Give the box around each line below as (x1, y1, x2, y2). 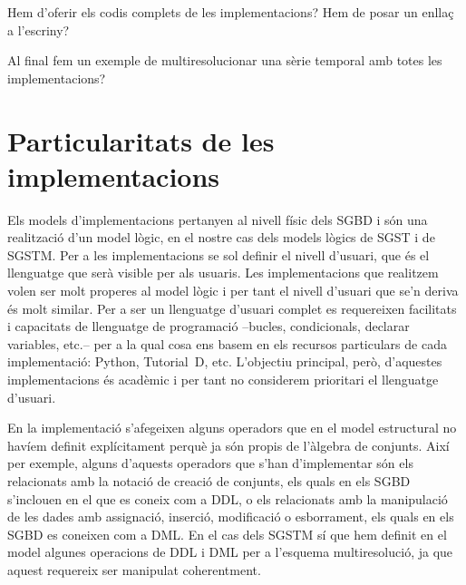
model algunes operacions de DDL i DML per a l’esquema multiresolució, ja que (7, 542, 453, 561)
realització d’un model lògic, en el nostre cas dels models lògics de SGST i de (7, 228, 435, 247)
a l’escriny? (7, 20, 70, 39)
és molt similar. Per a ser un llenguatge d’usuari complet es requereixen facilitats (7, 298, 457, 317)
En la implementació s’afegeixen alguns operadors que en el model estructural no (7, 418, 457, 437)
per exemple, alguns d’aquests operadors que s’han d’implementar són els (7, 453, 413, 473)
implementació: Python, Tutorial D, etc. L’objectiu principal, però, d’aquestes (7, 352, 442, 371)
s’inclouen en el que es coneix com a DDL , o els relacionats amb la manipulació (7, 489, 448, 508)
